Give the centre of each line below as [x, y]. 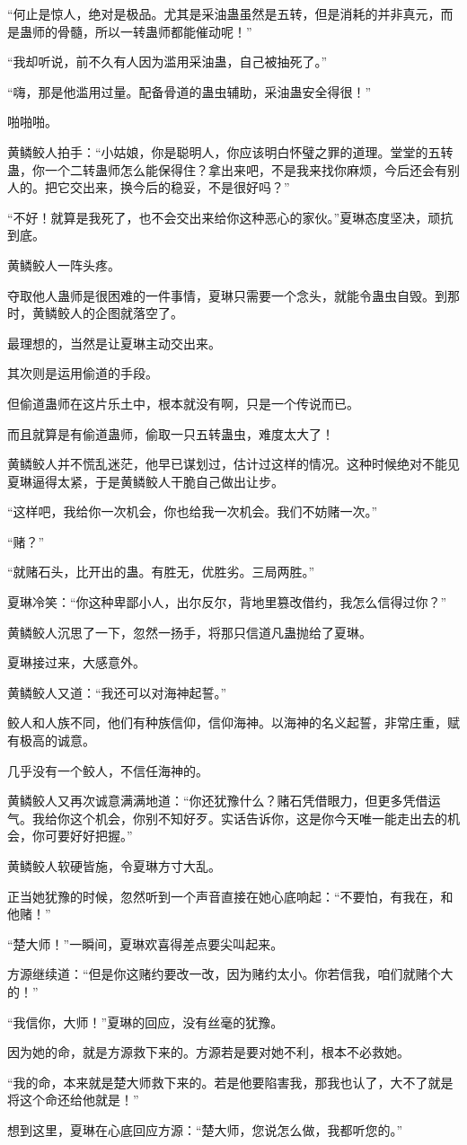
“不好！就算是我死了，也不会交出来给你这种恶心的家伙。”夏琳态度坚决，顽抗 [230, 217]
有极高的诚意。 [51, 740]
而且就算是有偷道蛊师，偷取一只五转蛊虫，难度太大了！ [171, 433]
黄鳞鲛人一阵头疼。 [64, 264]
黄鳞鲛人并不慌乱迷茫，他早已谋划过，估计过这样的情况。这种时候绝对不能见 [233, 464]
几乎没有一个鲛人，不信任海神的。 [108, 770]
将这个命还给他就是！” [73, 1100]
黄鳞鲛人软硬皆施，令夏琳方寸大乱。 [114, 866]
